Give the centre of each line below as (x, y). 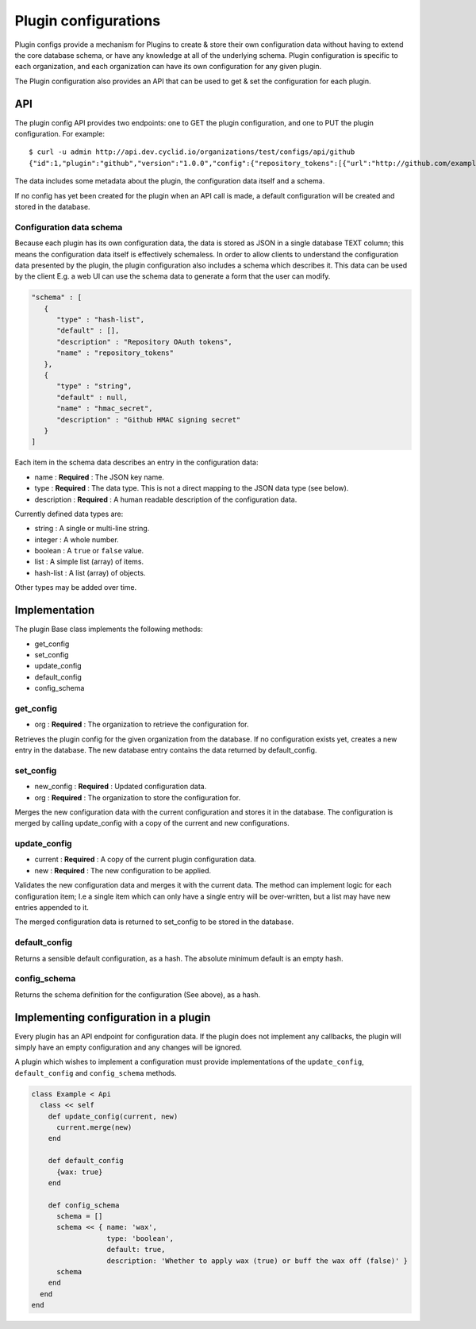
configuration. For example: (59, 134)
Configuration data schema (69, 227)
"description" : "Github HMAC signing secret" (149, 420)
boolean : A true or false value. (89, 551)
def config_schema (84, 1205)
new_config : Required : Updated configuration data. (121, 787)
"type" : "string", (94, 386)
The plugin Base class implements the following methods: (109, 629)
